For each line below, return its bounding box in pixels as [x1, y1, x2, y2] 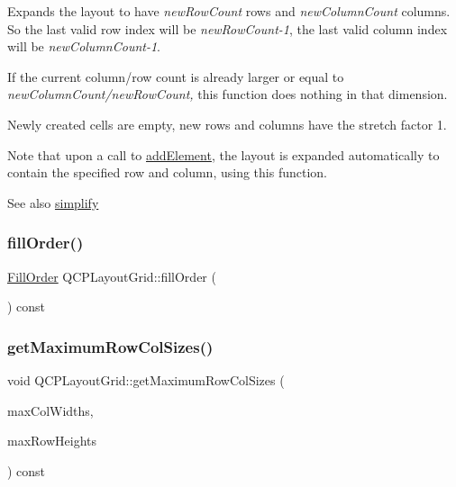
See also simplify [7, 193, 99, 212]
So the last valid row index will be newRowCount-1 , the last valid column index [7, 19, 448, 38]
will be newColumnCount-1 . [7, 37, 160, 56]
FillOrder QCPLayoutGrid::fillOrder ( [7, 266, 216, 285]
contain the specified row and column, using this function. [7, 163, 327, 182]
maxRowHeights [7, 431, 97, 450]
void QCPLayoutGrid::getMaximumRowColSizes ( [7, 370, 285, 389]
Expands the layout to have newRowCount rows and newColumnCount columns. [7, 2, 451, 20]
